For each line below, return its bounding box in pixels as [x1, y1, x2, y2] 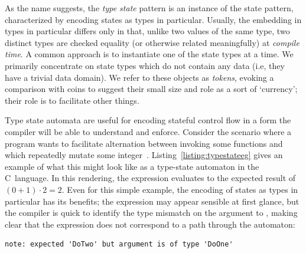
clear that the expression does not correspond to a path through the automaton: [5, 218, 295, 230]
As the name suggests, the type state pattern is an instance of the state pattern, [5, 2, 294, 14]
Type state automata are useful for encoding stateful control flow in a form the [5, 114, 291, 126]
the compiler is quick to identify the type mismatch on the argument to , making [5, 206, 298, 219]
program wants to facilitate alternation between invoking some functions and [5, 137, 283, 149]
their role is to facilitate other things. [5, 94, 139, 106]
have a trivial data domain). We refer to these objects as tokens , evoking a [5, 71, 274, 83]
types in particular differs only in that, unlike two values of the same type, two [5, 25, 290, 37]
